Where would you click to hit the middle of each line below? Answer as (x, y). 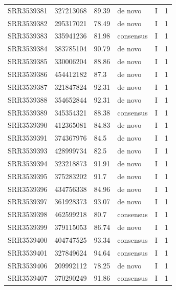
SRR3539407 (28, 278)
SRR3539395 (28, 176)
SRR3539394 (28, 163)
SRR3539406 (28, 265)
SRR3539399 (28, 227)
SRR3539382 (28, 23)
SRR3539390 (28, 125)
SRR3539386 (28, 74)
